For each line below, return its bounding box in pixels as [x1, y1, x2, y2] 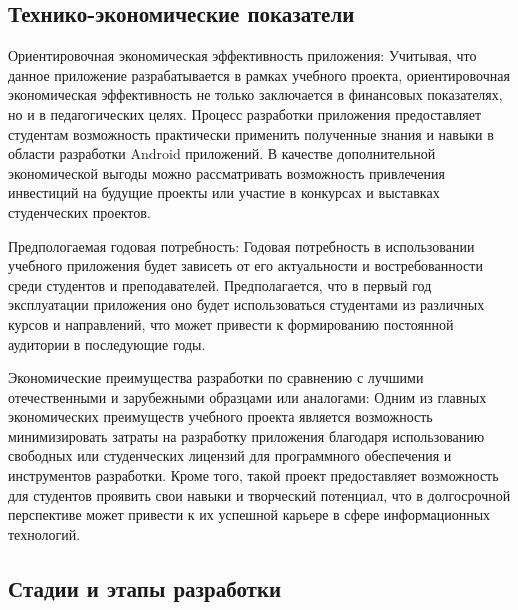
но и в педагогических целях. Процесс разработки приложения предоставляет [8, 103, 482, 124]
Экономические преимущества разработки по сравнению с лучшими [8, 367, 424, 388]
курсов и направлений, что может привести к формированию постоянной [8, 313, 454, 334]
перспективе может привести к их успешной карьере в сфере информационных [8, 504, 491, 525]
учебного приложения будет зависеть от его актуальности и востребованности [8, 255, 483, 276]
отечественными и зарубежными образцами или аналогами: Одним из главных [8, 386, 487, 407]
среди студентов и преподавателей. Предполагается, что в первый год [8, 274, 432, 295]
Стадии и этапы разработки [8, 572, 282, 603]
